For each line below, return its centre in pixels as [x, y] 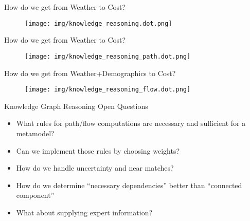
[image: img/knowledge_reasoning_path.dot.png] [108, 56]
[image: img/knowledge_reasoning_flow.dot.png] [108, 90]
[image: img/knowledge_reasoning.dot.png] [99, 23]
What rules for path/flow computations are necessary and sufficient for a [131, 123]
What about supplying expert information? [84, 212]
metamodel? [35, 133]
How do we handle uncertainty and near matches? [95, 168]
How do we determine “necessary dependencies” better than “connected [129, 185]
